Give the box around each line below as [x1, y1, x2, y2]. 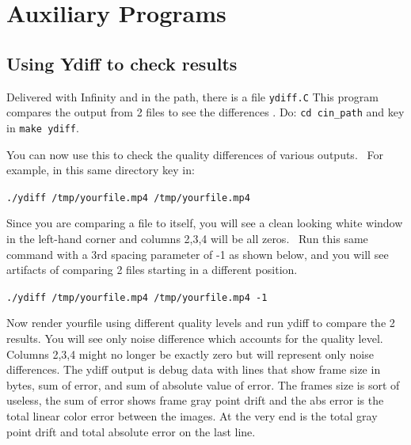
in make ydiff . [6, 119, 79, 135]
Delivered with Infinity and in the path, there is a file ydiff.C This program [6, 88, 379, 105]
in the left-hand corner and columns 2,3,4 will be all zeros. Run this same [6, 230, 368, 246]
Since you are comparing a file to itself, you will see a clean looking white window [6, 215, 403, 231]
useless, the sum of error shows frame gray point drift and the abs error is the [6, 392, 384, 409]
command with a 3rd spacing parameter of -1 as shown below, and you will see [6, 245, 389, 262]
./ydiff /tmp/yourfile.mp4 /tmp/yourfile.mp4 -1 [6, 291, 268, 303]
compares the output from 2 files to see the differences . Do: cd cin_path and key [6, 104, 405, 120]
